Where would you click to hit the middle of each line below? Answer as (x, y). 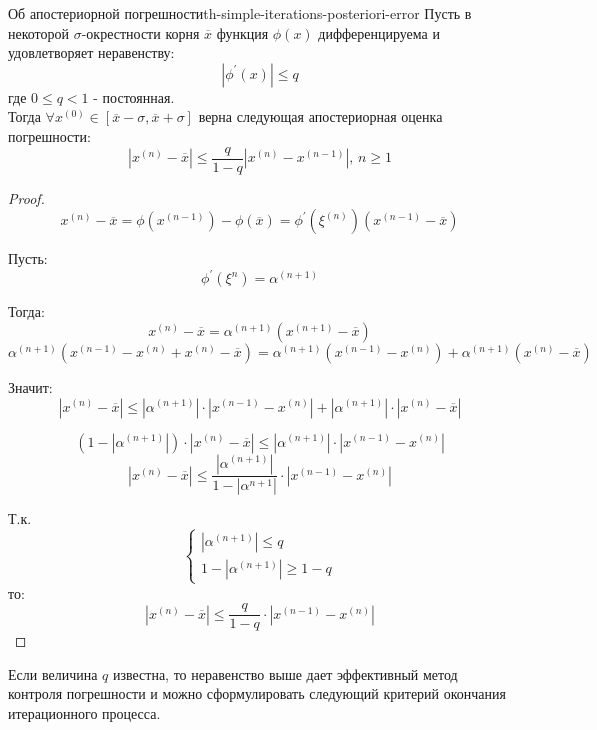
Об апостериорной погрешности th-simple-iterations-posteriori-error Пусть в (240, 13)
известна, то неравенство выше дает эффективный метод (285, 673)
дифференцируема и (379, 32)
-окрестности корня (140, 32)
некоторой (39, 32)
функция (242, 32)
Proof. (26, 197)
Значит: (30, 386)
